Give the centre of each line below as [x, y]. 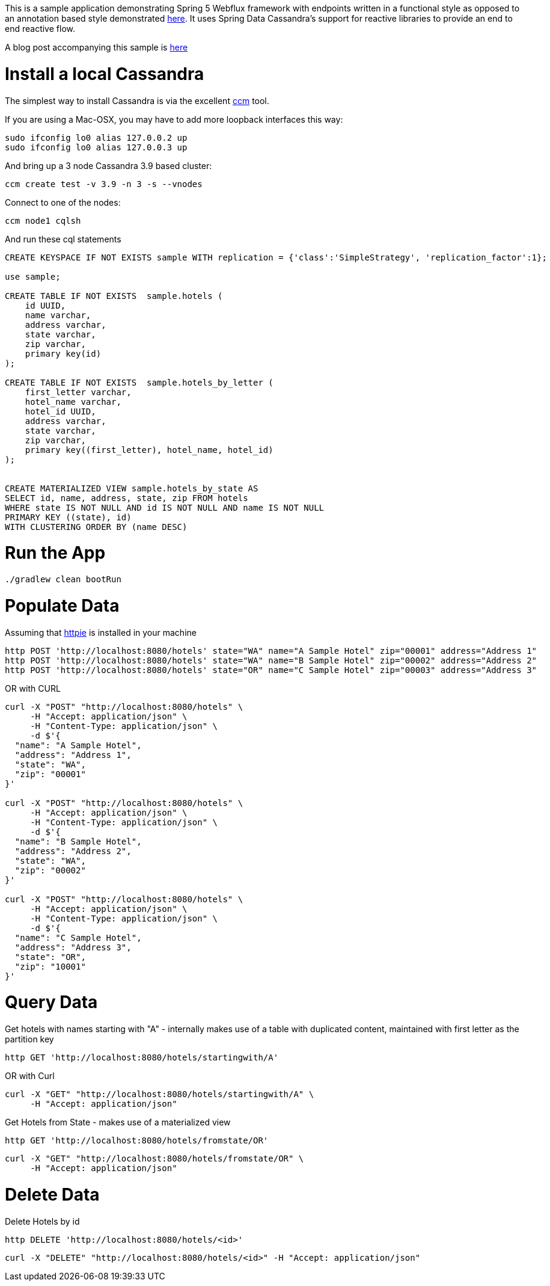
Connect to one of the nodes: [63, 202]
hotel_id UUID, [60, 411]
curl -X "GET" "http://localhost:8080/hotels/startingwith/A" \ [160, 1094]
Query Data [51, 1002]
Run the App [55, 553]
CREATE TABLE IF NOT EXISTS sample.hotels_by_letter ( [139, 382]
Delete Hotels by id [42, 1221]
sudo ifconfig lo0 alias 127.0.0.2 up [96, 137]
